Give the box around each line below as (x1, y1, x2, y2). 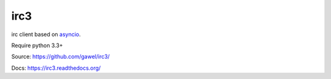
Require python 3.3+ (11, 42, 64, 49)
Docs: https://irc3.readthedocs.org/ (11, 64, 101, 72)
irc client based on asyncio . (11, 31, 81, 38)
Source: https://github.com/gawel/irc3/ (11, 53, 110, 61)
